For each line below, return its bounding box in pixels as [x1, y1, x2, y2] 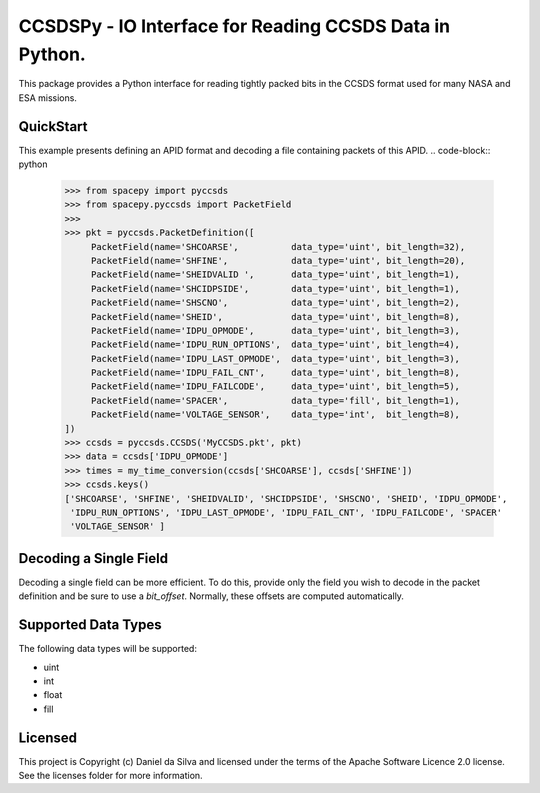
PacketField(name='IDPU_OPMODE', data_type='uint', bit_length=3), [90, 325, 460, 336]
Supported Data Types [18, 616, 162, 634]
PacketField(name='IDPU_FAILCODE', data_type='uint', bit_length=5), [90, 381, 460, 392]
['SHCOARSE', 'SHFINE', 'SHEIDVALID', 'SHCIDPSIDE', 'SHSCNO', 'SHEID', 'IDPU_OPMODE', [64, 493, 508, 504]
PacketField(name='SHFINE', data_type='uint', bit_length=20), [90, 255, 466, 266]
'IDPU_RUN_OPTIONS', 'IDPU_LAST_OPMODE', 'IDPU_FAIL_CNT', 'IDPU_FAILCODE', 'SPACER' [70, 507, 503, 518]
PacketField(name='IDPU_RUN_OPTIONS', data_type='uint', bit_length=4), [90, 339, 460, 350]
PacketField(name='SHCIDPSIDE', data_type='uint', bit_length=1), [90, 283, 460, 294]
